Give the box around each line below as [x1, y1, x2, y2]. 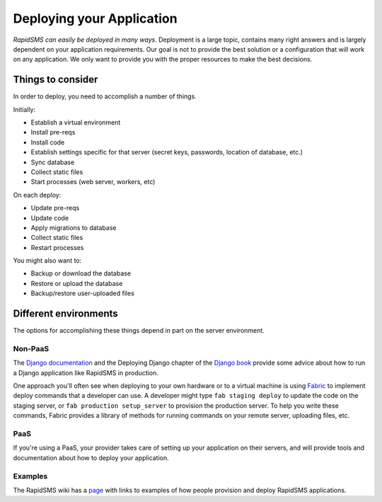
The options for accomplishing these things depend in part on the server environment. [13, 326, 265, 335]
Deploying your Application [13, 11, 178, 26]
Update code [30, 213, 69, 222]
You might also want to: [13, 256, 82, 265]
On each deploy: [13, 190, 62, 199]
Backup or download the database [30, 269, 131, 278]
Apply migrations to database [30, 223, 117, 232]
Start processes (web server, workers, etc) [30, 178, 156, 186]
